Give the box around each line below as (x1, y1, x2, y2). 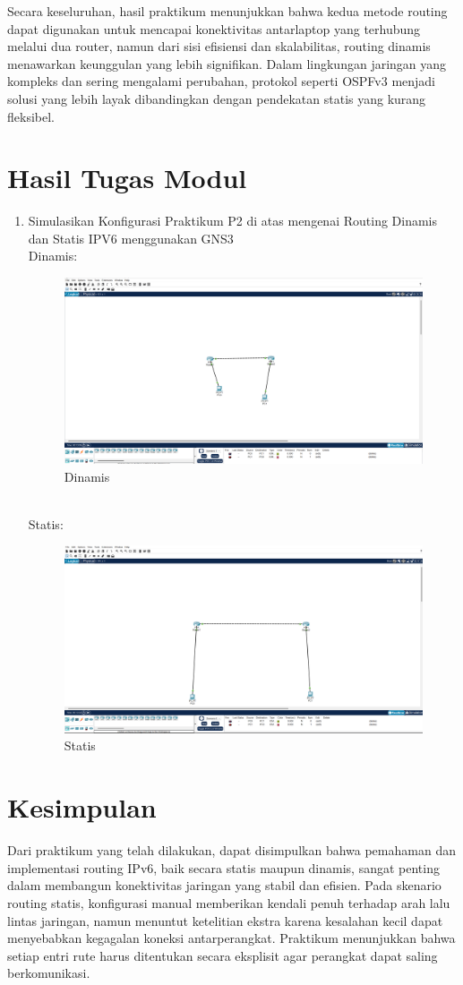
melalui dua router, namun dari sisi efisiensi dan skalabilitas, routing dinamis (7, 37, 431, 56)
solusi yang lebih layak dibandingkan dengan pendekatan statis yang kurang (7, 89, 426, 107)
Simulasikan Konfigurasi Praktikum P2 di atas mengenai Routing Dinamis (28, 211, 438, 230)
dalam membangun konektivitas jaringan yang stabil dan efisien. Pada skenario (7, 876, 442, 895)
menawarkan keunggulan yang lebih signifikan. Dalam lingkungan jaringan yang (7, 54, 447, 73)
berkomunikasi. (7, 964, 90, 982)
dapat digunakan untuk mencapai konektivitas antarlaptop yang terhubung (7, 19, 421, 38)
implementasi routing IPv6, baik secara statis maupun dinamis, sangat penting (7, 858, 440, 877)
